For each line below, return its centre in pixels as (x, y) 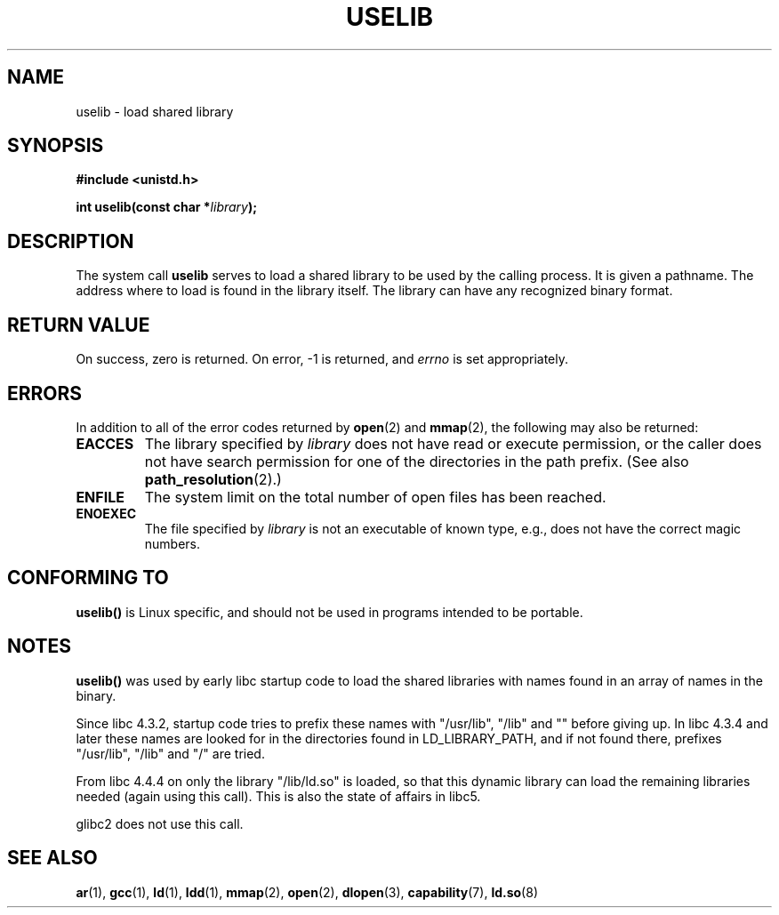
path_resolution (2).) (213, 479)
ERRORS (45, 393)
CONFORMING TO (88, 578)
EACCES (105, 443)
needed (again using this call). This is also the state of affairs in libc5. (278, 796)
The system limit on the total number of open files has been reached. (375, 497)
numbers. (173, 543)
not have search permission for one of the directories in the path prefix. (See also (417, 461)
